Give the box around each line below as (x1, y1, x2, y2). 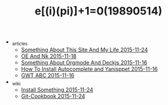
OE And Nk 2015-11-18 (21, 52, 77, 60)
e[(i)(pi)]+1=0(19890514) (34, 4, 163, 18)
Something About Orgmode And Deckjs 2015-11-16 (21, 59, 147, 66)
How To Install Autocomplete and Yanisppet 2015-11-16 (21, 65, 158, 72)
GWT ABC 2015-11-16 (21, 71, 74, 79)
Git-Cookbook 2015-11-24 (21, 92, 86, 100)
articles (11, 40, 28, 46)
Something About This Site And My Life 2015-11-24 (21, 46, 148, 53)
